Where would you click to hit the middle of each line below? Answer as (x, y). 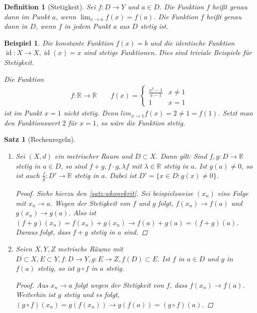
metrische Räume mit (90, 248)
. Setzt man (235, 113)
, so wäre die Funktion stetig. (141, 122)
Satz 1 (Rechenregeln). (40, 139)
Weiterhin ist (36, 294)
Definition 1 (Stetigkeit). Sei (50, 6)
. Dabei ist (121, 175)
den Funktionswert (32, 122)
